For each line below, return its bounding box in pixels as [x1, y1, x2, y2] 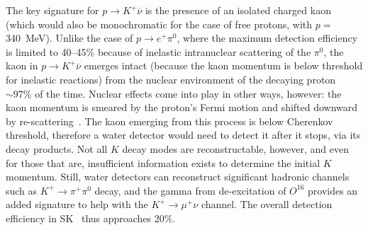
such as [6, 183, 38, 197]
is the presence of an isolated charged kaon [145, 3, 331, 17]
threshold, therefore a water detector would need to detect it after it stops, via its [6, 127, 361, 142]
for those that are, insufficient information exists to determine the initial [6, 155, 320, 170]
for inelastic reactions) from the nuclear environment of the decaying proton [6, 71, 336, 86]
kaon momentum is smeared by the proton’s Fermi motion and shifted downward [6, 100, 358, 115]
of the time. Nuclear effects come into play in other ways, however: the [35, 86, 342, 100]
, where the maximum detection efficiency [177, 30, 358, 45]
